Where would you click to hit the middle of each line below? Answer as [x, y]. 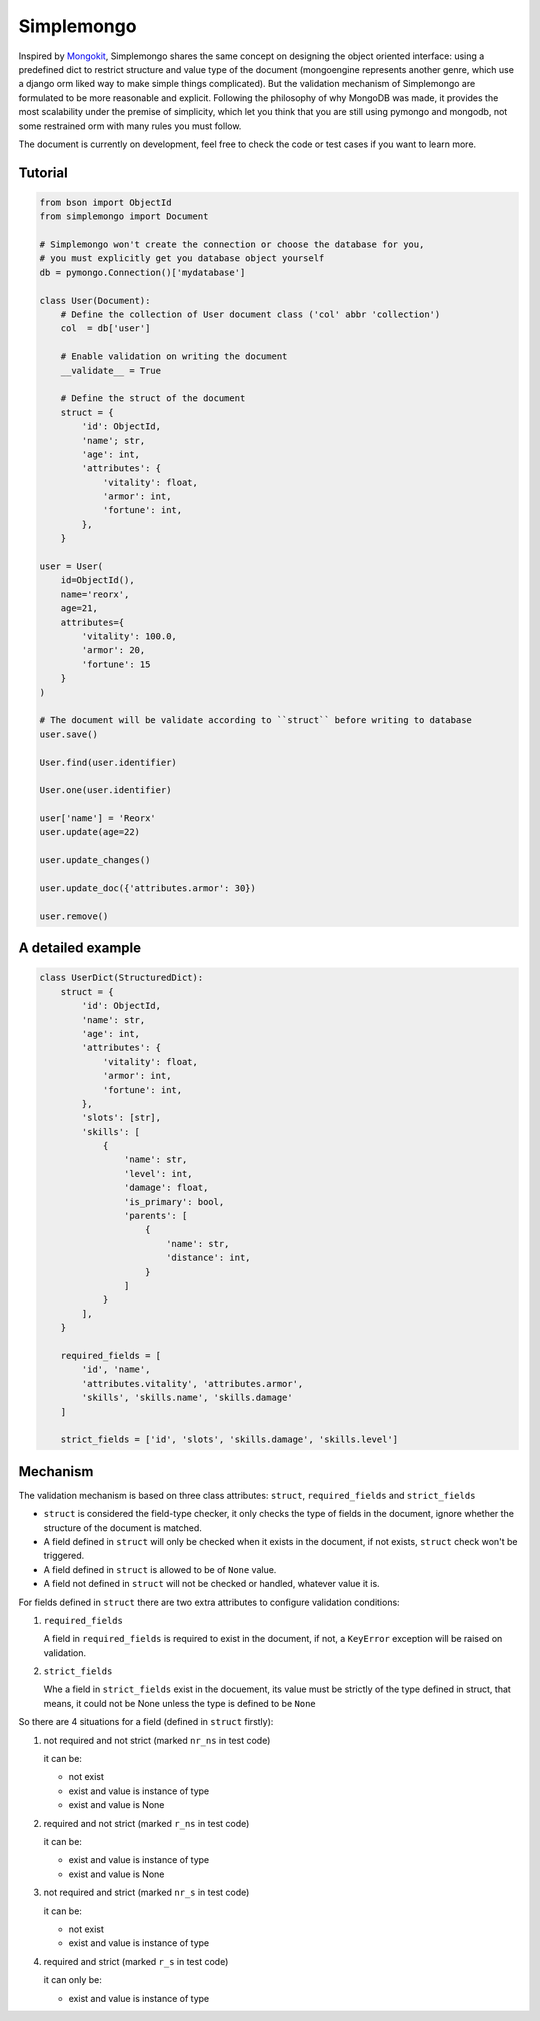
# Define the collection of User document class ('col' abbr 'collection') [250, 314]
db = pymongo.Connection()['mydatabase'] [142, 272]
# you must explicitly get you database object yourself [182, 258]
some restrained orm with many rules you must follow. [130, 126]
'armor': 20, [113, 650]
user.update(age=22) [89, 832]
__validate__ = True [111, 370]
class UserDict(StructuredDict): [121, 978]
